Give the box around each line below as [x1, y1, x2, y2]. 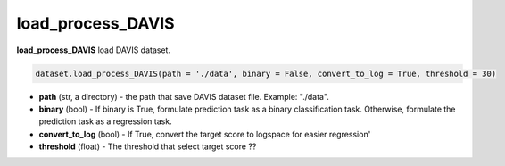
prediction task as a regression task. [38, 116, 173, 127]
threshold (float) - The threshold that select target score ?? [38, 141, 257, 152]
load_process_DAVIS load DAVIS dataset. [16, 45, 171, 55]
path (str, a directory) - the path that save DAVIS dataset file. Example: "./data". [38, 91, 330, 102]
